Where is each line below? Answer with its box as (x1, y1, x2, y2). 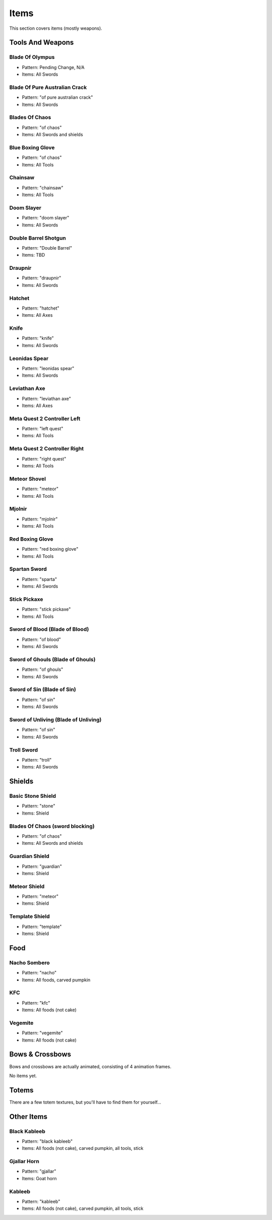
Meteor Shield (9, 883, 45, 890)
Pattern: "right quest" (22, 455, 66, 461)
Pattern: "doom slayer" (22, 215, 70, 221)
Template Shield (9, 913, 50, 920)
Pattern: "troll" (22, 757, 52, 763)
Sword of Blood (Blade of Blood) (9, 626, 89, 633)
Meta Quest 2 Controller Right (9, 445, 84, 452)
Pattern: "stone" (22, 803, 55, 809)
